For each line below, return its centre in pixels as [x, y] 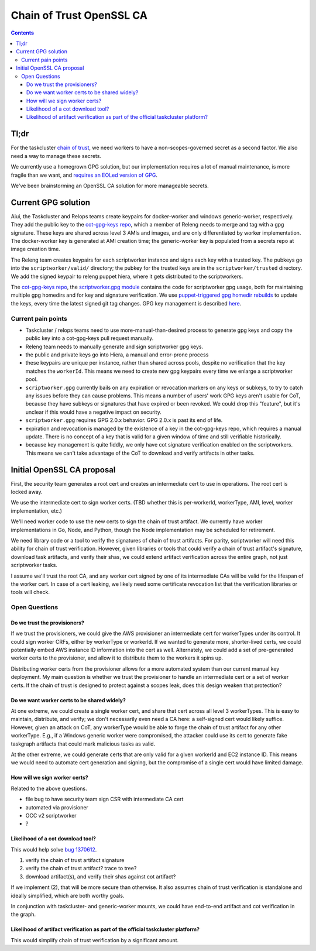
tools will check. [30, 592]
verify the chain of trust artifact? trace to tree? [81, 868]
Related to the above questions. [49, 788]
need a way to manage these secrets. [56, 156]
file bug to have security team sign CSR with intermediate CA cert [104, 799]
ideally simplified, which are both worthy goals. [68, 895]
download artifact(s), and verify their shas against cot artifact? [101, 876]
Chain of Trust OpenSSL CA [79, 15]
